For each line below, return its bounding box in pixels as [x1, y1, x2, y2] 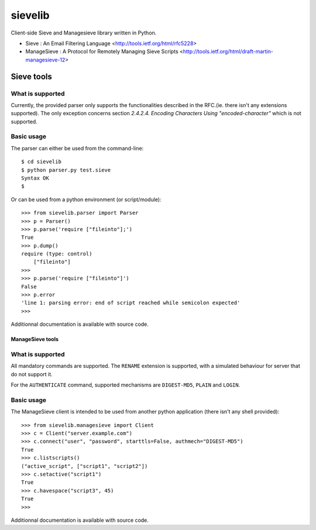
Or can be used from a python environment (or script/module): [11, 196, 162, 203]
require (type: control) [21, 250, 92, 257]
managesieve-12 [25, 56, 66, 63]
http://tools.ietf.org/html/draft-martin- [183, 48, 273, 55]
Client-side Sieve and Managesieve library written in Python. [11, 29, 157, 36]
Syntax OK [21, 174, 49, 181]
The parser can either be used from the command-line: [11, 144, 144, 152]
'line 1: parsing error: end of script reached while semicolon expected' [21, 300, 241, 307]
